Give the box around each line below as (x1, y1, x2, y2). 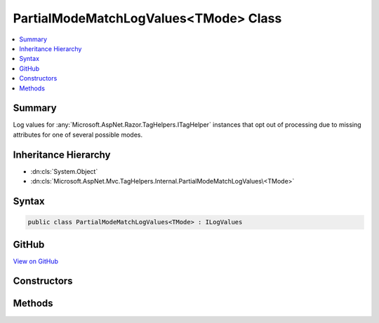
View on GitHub (13, 256, 59, 266)
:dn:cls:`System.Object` (30, 167, 98, 175)
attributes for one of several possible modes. (13, 130, 143, 139)
